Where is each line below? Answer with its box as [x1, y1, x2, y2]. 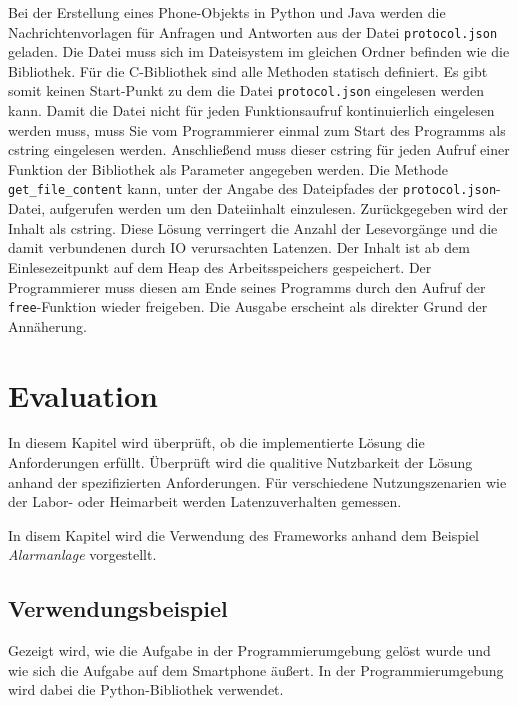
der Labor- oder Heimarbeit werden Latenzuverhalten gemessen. [8, 491, 402, 512]
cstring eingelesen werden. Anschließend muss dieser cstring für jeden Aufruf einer [8, 139, 510, 160]
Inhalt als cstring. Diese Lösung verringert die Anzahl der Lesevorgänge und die [8, 217, 498, 238]
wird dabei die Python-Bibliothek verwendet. [8, 679, 284, 700]
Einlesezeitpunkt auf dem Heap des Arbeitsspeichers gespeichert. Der [8, 256, 432, 277]
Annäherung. [8, 315, 88, 336]
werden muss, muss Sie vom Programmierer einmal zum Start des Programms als [8, 119, 506, 140]
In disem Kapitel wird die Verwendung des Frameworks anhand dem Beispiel [8, 524, 480, 545]
